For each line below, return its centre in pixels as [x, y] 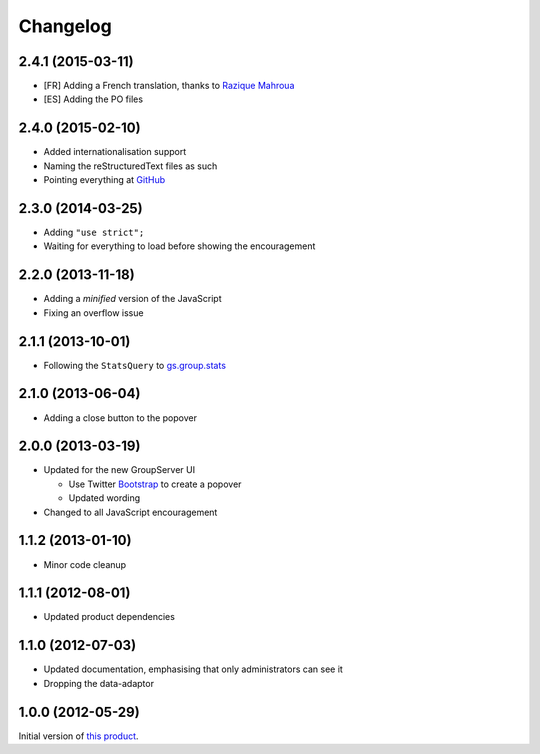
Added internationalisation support [115, 152]
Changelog [65, 26]
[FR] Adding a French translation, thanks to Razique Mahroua [169, 86]
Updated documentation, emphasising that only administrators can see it [193, 669]
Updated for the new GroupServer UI [119, 470]
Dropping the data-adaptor [99, 683]
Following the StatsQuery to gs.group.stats [135, 365]
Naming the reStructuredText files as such [130, 166]
